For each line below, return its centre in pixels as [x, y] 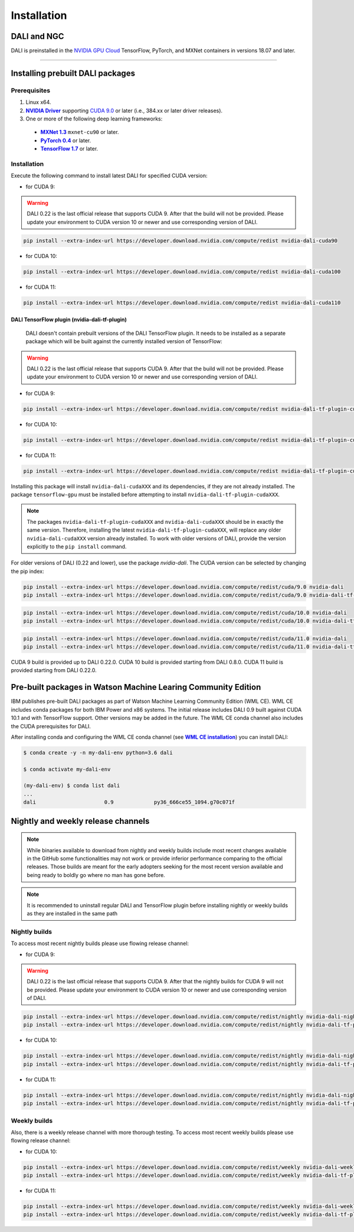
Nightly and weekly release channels [80, 821]
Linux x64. [38, 102]
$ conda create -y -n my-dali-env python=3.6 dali [98, 752]
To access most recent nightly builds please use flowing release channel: [100, 943]
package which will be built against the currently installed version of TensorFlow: [124, 341]
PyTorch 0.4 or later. [66, 140]
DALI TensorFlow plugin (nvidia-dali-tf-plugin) [69, 320]
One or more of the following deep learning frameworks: [94, 119]
